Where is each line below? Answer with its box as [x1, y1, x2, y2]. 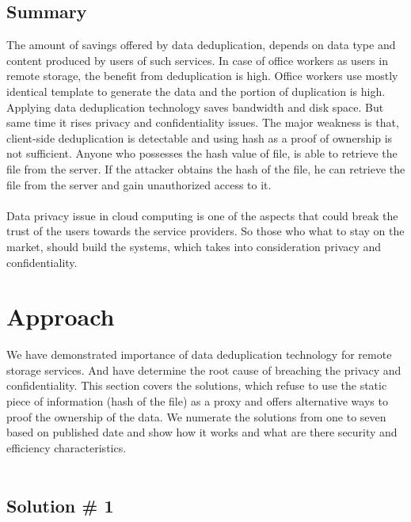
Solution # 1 [6, 493, 114, 518]
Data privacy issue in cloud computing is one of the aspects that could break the [6, 207, 398, 223]
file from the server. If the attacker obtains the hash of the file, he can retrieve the [6, 160, 405, 177]
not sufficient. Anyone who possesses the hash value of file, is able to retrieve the [6, 145, 398, 162]
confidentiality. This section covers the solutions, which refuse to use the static [6, 377, 387, 394]
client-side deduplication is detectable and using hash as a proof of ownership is [6, 129, 393, 146]
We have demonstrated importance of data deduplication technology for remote [6, 346, 392, 363]
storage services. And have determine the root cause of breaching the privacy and [6, 361, 401, 378]
